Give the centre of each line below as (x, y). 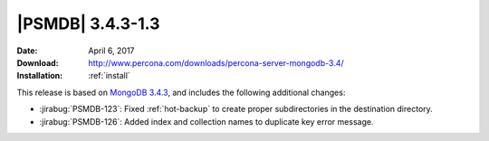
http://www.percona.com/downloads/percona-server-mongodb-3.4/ (216, 62)
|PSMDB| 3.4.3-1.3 (88, 23)
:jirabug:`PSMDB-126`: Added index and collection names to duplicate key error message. (206, 121)
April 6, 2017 (111, 51)
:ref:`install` (109, 76)
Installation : (40, 76)
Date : (27, 51)
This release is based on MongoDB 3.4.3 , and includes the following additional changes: (181, 92)
